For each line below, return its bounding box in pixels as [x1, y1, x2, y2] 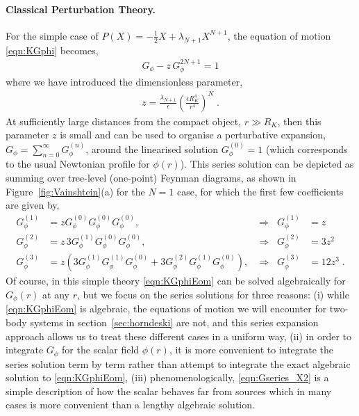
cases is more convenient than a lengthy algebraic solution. [6, 397, 255, 412]
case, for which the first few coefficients [176, 184, 344, 198]
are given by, [6, 198, 60, 212]
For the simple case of [6, 28, 99, 42]
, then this [277, 113, 322, 128]
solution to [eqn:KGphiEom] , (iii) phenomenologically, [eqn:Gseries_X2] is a [6, 370, 329, 385]
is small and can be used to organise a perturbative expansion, [60, 127, 326, 142]
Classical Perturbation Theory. [6, 1, 156, 16]
